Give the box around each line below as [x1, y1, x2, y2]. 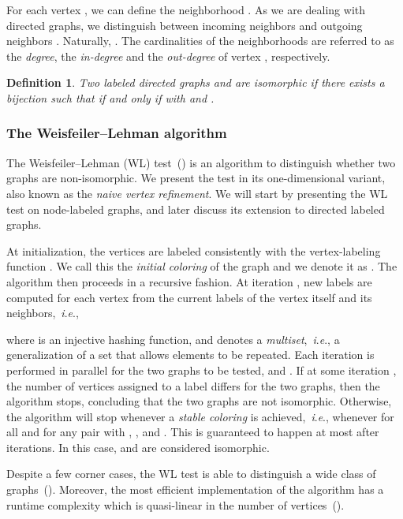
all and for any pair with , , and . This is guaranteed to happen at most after [6, 424, 379, 440]
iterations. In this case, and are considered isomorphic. [6, 439, 270, 455]
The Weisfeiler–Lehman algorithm [6, 123, 227, 143]
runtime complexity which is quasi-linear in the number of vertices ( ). [6, 496, 345, 513]
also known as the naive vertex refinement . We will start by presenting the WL [6, 185, 388, 201]
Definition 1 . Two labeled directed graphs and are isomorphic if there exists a [6, 74, 385, 91]
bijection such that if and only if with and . [6, 89, 215, 106]
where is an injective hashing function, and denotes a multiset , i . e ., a [6, 330, 340, 347]
